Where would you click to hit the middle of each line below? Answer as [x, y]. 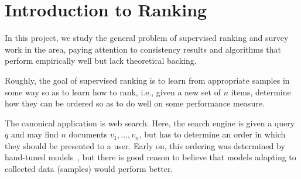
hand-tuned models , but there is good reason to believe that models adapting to [150, 157]
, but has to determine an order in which [212, 134]
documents [88, 134]
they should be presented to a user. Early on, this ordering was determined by [145, 145]
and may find [35, 134]
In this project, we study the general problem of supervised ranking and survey [147, 38]
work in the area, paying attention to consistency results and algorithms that [143, 49]
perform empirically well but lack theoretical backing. [101, 61]
